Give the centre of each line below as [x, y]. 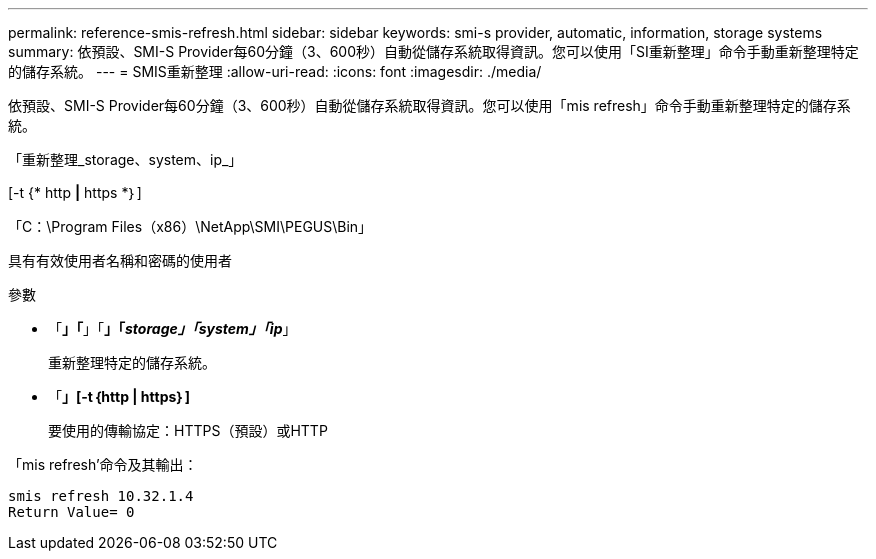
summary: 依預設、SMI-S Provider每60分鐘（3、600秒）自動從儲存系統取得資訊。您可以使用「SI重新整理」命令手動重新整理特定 [433, 51]
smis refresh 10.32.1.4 [101, 496]
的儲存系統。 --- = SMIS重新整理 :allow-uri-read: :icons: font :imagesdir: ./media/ [275, 71]
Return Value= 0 [71, 512]
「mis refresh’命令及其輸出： [103, 464]
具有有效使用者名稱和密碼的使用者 [120, 260]
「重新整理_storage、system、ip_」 [125, 159]
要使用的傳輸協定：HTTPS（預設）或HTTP [188, 430]
